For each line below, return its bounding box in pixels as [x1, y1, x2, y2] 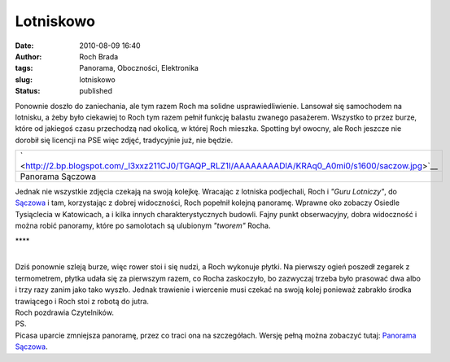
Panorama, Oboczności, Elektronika [79, 63, 199, 73]
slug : [15, 74, 33, 85]
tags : [15, 63, 33, 73]
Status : [15, 86, 41, 96]
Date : [15, 41, 34, 50]
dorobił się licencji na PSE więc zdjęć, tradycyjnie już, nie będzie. [15, 135, 234, 145]
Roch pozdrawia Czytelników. [15, 307, 114, 317]
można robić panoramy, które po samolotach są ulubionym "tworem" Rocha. [15, 220, 271, 231]
